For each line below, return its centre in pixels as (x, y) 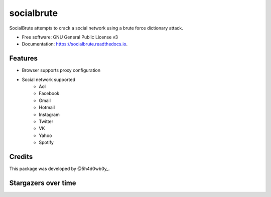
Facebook (49, 93)
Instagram (49, 114)
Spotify (46, 142)
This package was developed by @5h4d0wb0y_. (59, 169)
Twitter (46, 121)
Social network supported (48, 79)
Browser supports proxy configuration (61, 70)
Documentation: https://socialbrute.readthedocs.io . (75, 44)
